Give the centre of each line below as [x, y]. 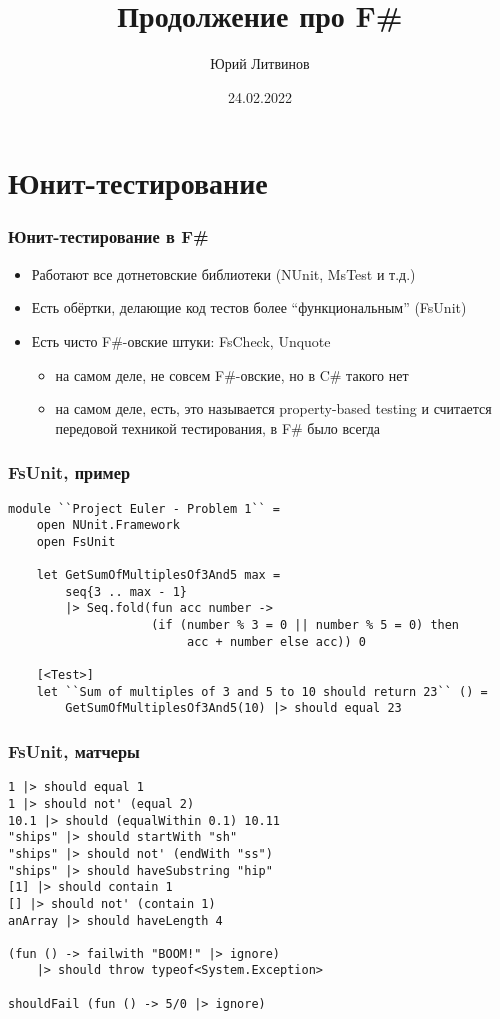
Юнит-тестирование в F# [108, 236]
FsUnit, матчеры [74, 750]
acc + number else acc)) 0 [276, 641]
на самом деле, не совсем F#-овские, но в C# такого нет [232, 374]
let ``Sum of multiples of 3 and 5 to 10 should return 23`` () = [262, 691]
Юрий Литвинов [260, 63]
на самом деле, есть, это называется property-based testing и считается [273, 408]
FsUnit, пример [69, 472]
